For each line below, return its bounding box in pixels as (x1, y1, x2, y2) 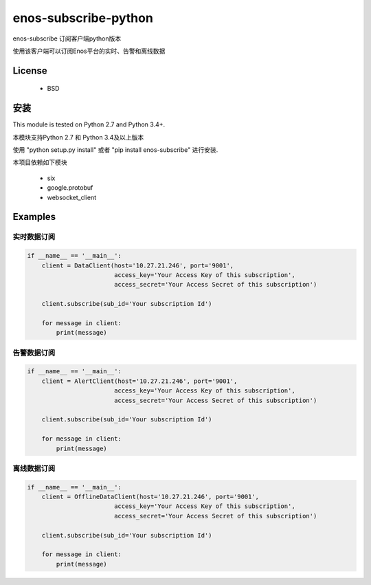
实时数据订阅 (12, 232, 56, 242)
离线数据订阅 (12, 463, 56, 473)
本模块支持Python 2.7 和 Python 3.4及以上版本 (12, 133, 144, 141)
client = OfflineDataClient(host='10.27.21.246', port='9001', (41, 493, 260, 501)
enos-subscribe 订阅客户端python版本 (12, 34, 122, 43)
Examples (12, 211, 56, 223)
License (12, 65, 47, 76)
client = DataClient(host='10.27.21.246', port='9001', (41, 261, 234, 269)
